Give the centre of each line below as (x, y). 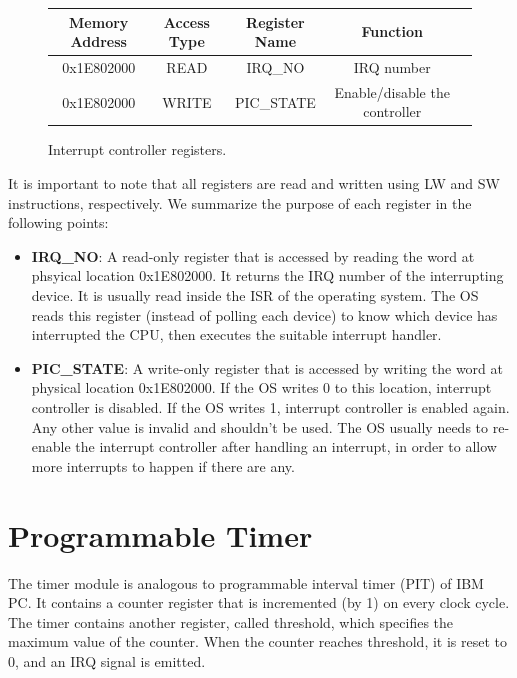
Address (98, 41)
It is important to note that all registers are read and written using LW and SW (254, 183)
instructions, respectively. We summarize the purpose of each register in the (240, 202)
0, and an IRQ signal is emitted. (107, 660)
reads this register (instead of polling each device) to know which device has (264, 314)
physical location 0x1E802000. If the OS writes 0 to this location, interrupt (261, 387)
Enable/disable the (392, 91)
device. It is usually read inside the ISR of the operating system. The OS (255, 295)
